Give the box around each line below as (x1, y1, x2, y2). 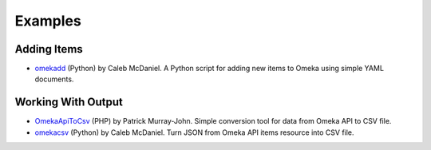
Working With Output (14, 96, 123, 109)
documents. (34, 74, 74, 84)
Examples (14, 12, 81, 30)
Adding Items (14, 42, 83, 56)
